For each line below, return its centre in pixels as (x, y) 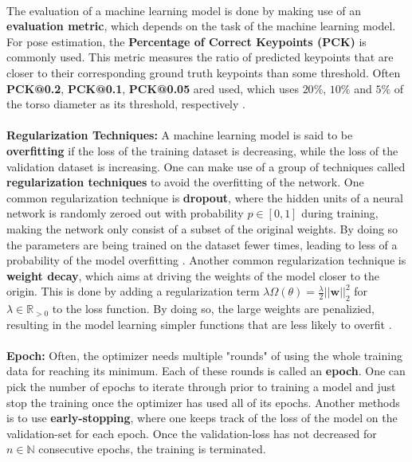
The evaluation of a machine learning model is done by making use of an (184, 10)
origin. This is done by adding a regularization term (133, 291)
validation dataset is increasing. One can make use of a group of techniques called (206, 166)
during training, (340, 213)
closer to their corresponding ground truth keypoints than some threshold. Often (204, 72)
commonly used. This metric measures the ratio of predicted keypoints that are (200, 57)
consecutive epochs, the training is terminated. (152, 449)
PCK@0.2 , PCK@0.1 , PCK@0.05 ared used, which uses (153, 88)
